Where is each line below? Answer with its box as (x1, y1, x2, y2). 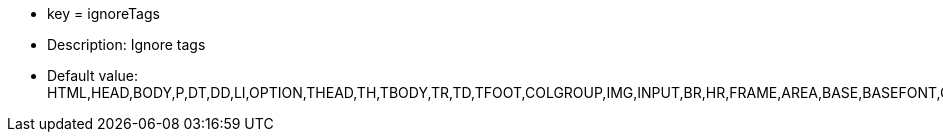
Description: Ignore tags (47, 36, 206, 53)
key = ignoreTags (47, 5, 160, 22)
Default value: (47, 67, 139, 84)
